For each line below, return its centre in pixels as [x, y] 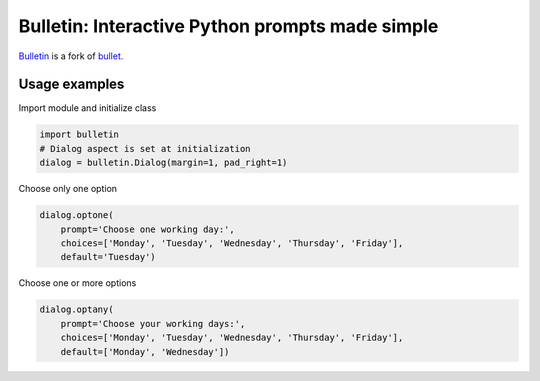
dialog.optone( [76, 215]
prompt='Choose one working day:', [147, 229]
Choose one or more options [77, 283]
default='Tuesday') [108, 257]
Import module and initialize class [87, 108]
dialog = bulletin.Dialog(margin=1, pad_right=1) [163, 163]
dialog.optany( [76, 309]
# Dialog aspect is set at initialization [145, 148]
